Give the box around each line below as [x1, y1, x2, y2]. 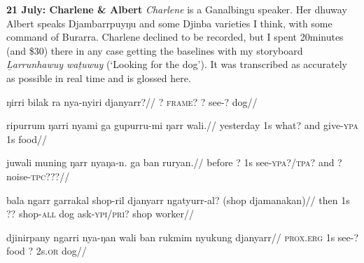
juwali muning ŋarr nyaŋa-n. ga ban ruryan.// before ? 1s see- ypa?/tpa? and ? [6, 155, 342, 170]
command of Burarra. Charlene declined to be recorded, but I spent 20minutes [6, 29, 344, 44]
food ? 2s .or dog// [6, 243, 87, 258]
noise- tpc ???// [6, 168, 70, 183]
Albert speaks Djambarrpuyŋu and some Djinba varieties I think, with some [6, 15, 332, 30]
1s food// [6, 131, 48, 146]
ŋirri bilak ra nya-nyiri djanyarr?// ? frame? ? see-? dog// [6, 94, 258, 109]
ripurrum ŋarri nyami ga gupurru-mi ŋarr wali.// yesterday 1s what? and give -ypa [6, 118, 358, 133]
